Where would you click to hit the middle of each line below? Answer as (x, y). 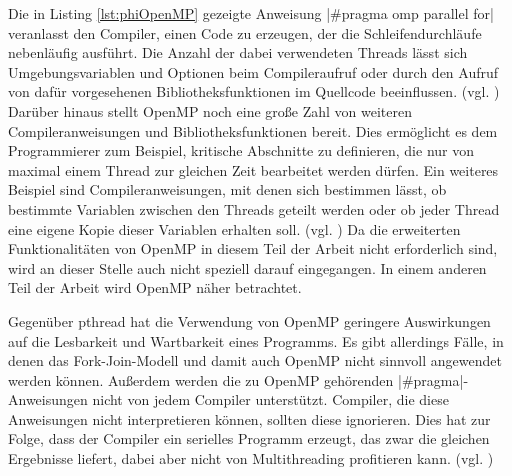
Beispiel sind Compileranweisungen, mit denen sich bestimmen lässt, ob (227, 189)
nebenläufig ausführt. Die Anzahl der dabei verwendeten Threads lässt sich (238, 52)
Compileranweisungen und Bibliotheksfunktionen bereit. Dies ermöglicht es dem (253, 130)
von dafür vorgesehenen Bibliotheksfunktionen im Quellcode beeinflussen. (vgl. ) (254, 91)
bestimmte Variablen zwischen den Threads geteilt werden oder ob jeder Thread (254, 208)
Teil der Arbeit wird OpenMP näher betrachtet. (155, 287)
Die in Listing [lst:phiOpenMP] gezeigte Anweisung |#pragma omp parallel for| (251, 13)
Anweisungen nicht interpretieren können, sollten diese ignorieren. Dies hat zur (249, 418)
